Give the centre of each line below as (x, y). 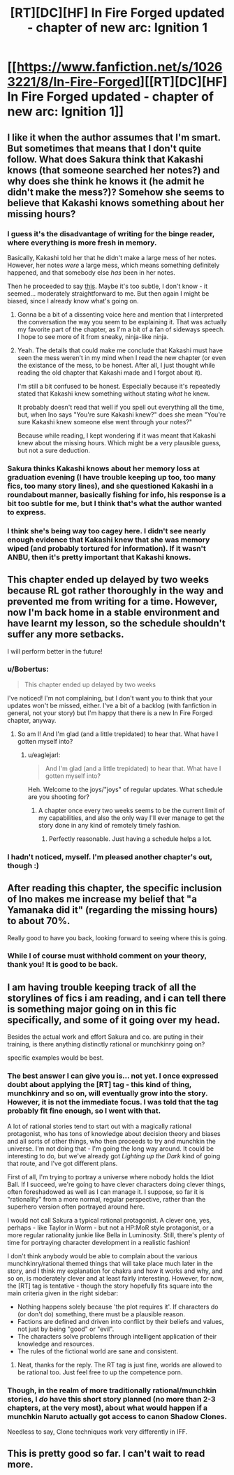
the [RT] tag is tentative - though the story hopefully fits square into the (110, 1286)
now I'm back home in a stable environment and (114, 613)
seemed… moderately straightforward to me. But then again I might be (108, 293)
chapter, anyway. (32, 720)
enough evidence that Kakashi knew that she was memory (109, 540)
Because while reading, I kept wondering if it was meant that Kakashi (117, 436)
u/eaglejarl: (44, 755)
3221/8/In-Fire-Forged (74, 82)
